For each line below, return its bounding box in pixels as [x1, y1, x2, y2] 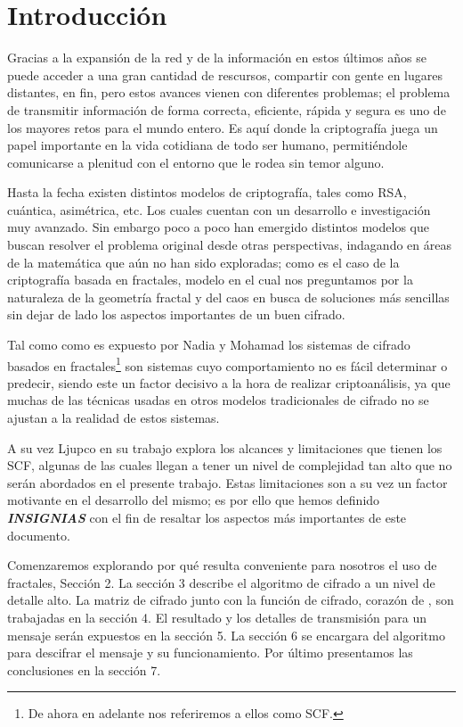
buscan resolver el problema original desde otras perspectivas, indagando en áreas [7, 235, 451, 254]
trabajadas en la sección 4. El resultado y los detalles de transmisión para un [7, 608, 427, 626]
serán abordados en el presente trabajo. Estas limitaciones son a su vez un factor [7, 473, 448, 492]
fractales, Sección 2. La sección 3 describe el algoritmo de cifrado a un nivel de [7, 573, 435, 591]
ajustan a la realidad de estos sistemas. [7, 409, 220, 427]
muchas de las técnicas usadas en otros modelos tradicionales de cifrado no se [7, 391, 429, 409]
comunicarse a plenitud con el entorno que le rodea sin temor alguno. [7, 153, 385, 171]
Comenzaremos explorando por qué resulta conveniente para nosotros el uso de [7, 556, 437, 574]
